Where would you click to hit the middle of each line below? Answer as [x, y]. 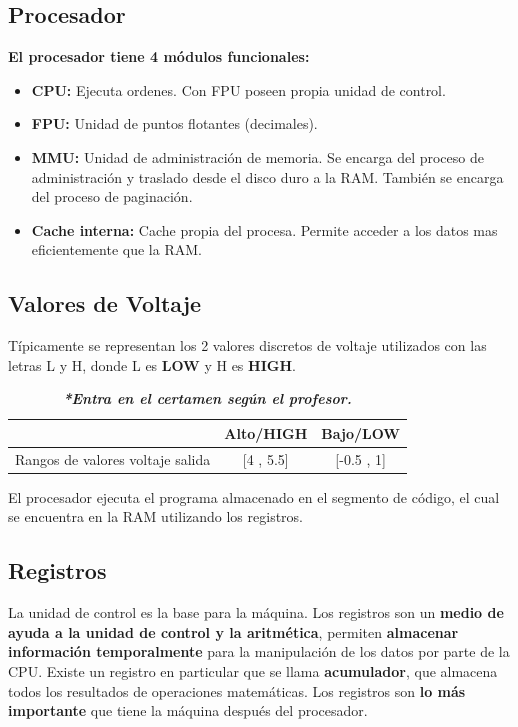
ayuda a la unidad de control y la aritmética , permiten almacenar [233, 631]
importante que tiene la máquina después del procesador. [188, 710]
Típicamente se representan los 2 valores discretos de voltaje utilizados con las [247, 345]
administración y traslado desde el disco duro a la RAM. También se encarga [267, 176]
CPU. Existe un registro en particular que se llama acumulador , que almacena [253, 671]
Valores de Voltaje [105, 303]
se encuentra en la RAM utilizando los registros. [155, 516]
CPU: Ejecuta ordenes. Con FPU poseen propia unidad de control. [238, 89]
